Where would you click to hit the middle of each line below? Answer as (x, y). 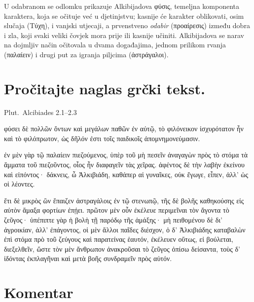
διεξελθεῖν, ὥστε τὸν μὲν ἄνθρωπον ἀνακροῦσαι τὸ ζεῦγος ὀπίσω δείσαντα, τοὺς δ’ (122, 248)
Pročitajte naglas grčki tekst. (105, 88)
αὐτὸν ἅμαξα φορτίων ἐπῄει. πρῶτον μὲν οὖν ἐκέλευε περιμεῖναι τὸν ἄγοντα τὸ (117, 210)
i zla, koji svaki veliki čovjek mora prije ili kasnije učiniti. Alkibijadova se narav (124, 35)
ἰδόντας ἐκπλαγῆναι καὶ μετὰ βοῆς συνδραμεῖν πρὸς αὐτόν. (88, 258)
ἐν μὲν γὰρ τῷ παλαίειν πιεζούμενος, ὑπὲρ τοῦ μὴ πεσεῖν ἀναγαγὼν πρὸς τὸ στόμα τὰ (126, 155)
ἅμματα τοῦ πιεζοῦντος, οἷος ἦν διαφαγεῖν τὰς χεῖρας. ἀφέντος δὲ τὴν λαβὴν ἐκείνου (124, 165)
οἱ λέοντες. (19, 184)
